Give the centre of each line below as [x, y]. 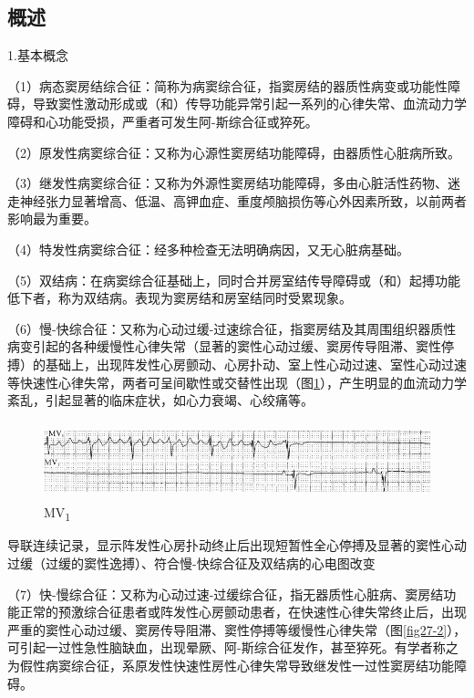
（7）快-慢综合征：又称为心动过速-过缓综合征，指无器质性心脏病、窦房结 [226, 594]
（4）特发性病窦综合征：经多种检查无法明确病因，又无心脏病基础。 [208, 249]
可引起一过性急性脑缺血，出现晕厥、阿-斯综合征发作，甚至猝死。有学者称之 [233, 647]
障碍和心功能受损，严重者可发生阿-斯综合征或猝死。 [163, 121]
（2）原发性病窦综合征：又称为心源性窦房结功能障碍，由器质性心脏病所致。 [234, 152]
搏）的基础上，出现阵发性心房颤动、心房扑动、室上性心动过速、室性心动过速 [237, 364]
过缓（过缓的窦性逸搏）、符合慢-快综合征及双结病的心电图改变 [191, 563]
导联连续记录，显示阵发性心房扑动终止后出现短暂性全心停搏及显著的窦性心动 [237, 545]
